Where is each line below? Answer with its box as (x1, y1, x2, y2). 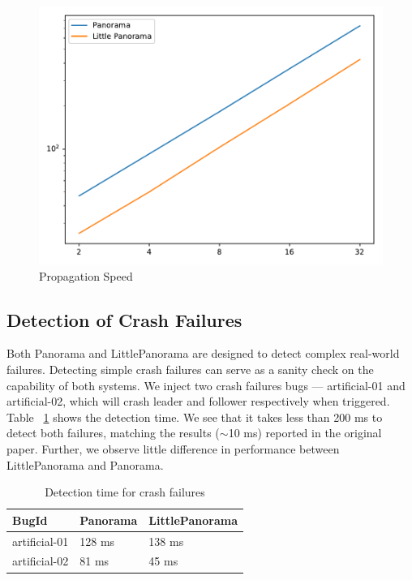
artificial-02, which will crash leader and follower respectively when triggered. (6, 393, 390, 410)
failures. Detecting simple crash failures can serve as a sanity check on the (6, 360, 374, 377)
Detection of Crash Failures (6, 307, 242, 332)
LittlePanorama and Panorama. (6, 456, 164, 473)
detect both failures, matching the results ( (6, 424, 220, 441)
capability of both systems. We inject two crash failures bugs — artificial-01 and (6, 376, 406, 393)
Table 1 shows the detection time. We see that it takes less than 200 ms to (6, 408, 383, 425)
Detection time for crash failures (45, 483, 205, 501)
